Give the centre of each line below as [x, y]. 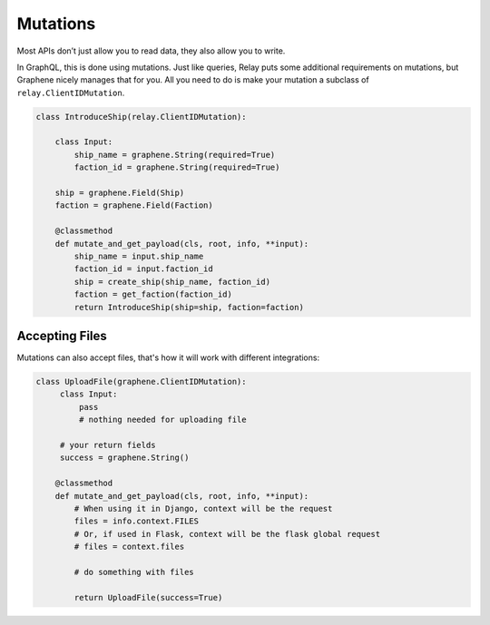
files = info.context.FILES [137, 521]
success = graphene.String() [124, 458]
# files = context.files [129, 547]
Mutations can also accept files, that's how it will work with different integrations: [168, 357]
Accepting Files [62, 336]
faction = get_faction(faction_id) [153, 294]
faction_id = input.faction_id [143, 269]
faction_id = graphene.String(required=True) [177, 167]
